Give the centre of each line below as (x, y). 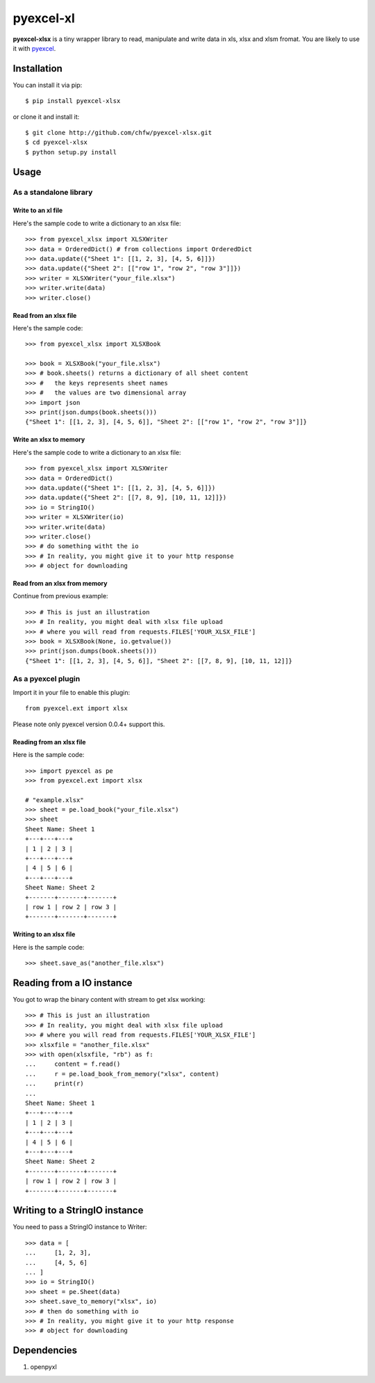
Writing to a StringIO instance (78, 1210)
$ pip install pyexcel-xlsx (73, 101)
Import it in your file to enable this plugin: (72, 692)
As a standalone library (53, 192)
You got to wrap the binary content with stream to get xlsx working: (109, 1000)
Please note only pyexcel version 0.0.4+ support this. (89, 724)
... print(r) (55, 1084)
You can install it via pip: (48, 85)
